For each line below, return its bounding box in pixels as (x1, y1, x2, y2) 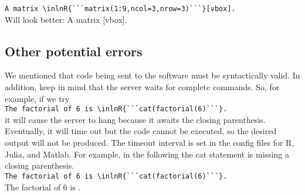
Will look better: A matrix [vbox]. (5, 13, 127, 25)
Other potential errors (5, 42, 143, 60)
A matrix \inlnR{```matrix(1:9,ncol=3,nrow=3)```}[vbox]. (5, 5, 236, 13)
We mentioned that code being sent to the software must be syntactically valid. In (5, 69, 300, 81)
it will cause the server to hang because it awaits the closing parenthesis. (5, 113, 266, 125)
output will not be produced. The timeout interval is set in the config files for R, (5, 136, 294, 149)
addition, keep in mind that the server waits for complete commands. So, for (5, 81, 280, 93)
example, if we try (5, 92, 70, 104)
